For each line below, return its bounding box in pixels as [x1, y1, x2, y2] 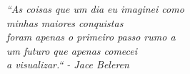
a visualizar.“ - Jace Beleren [6, 57, 129, 72]
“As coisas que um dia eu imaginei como [6, 1, 184, 16]
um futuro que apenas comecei [6, 43, 138, 58]
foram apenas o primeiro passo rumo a [6, 29, 176, 44]
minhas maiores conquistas [6, 15, 124, 30]
